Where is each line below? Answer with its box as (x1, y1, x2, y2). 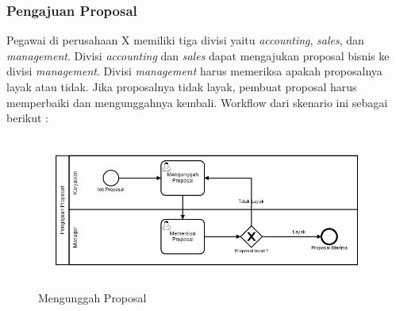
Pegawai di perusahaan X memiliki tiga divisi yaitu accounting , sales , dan (6, 32, 364, 48)
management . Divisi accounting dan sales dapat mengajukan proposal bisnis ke (6, 47, 390, 63)
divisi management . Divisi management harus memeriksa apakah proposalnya (6, 63, 383, 79)
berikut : (6, 109, 48, 126)
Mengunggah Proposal (38, 290, 147, 305)
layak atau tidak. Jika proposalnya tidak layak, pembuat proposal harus (6, 79, 357, 94)
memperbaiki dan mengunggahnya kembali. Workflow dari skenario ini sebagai (6, 94, 388, 110)
